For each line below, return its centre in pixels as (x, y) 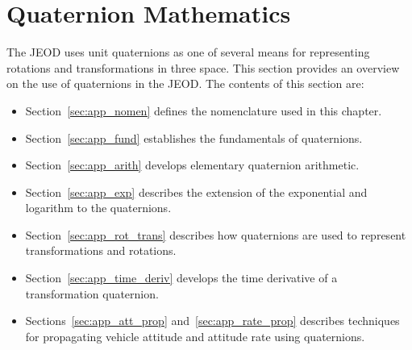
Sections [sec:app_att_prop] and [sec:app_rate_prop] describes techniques (212, 321)
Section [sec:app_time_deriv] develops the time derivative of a (181, 278)
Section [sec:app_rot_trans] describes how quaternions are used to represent (216, 234)
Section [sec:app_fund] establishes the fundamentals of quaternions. (194, 137)
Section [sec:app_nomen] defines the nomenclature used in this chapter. (204, 110)
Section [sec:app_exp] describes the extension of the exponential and (196, 192)
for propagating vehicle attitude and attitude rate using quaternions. (195, 336)
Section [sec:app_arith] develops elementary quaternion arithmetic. (192, 165)
